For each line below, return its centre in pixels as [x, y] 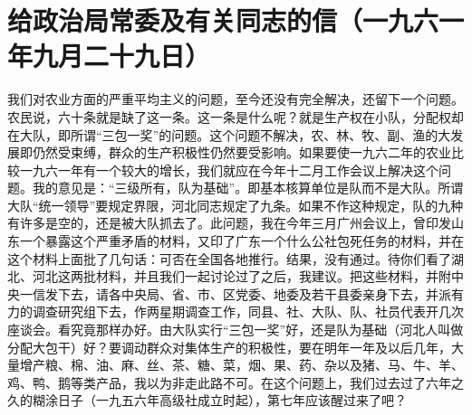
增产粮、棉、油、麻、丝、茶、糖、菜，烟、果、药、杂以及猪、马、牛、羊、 [241, 365]
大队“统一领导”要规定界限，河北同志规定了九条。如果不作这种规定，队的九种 [236, 205]
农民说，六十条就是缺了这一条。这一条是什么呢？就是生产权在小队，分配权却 [236, 116]
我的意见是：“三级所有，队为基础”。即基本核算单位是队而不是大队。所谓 [248, 188]
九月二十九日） [122, 56]
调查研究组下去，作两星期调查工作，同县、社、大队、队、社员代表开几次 [248, 311]
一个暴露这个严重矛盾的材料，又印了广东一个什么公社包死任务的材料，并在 [241, 241]
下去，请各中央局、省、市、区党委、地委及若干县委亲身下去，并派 [254, 293]
